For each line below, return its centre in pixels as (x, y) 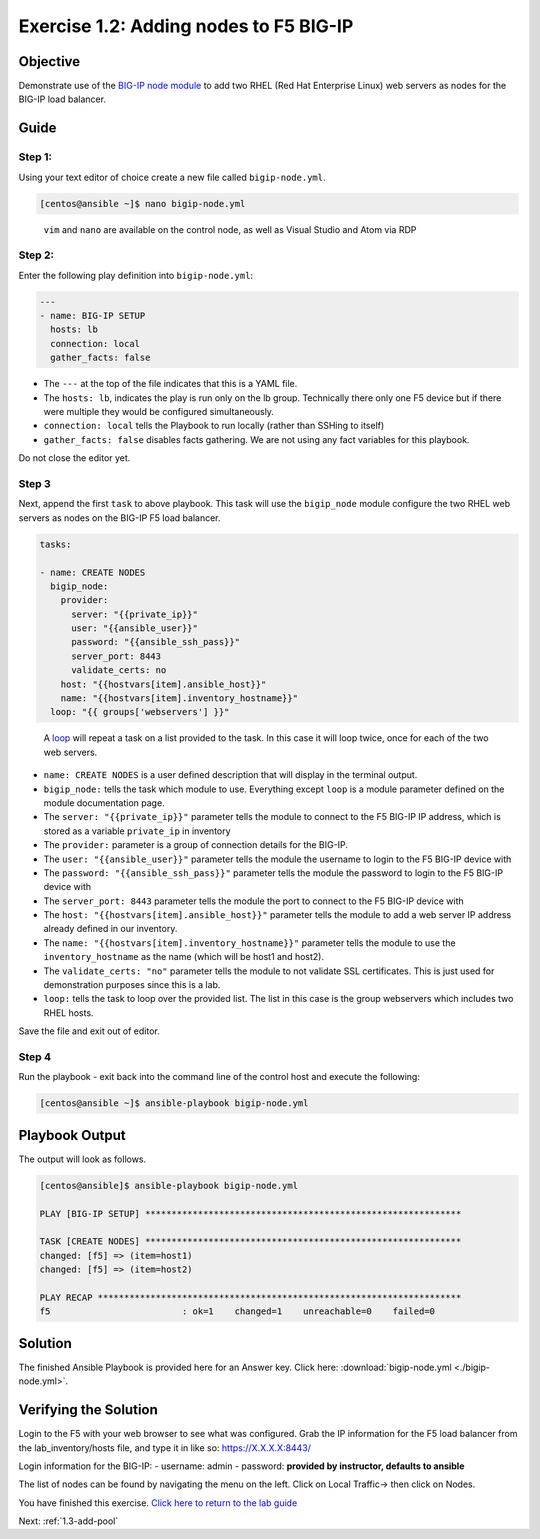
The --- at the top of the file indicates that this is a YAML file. (170, 384)
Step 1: (35, 157)
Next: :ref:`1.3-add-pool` (68, 1521)
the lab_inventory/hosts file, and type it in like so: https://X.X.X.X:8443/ (165, 1447)
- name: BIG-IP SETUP (92, 316)
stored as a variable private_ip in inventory (137, 831)
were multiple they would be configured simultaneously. (159, 412)
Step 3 (35, 483)
